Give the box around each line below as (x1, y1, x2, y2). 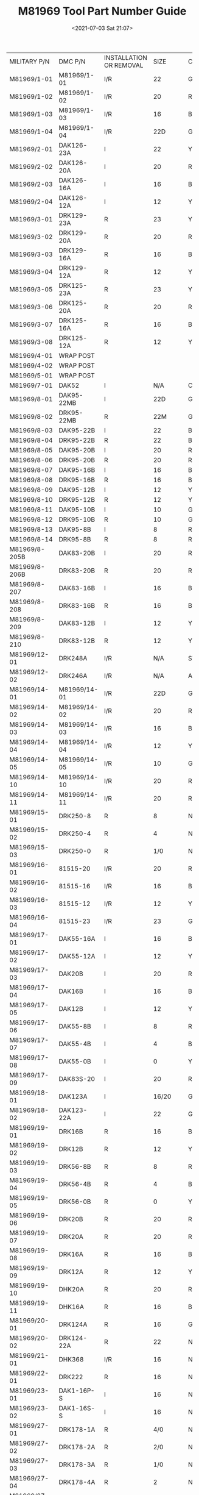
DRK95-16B (58, 476, 96, 484)
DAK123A (58, 1092, 88, 1101)
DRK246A (58, 671, 88, 680)
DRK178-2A (58, 1443, 96, 1451)
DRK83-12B (58, 636, 96, 644)
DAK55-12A (58, 952, 96, 960)
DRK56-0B (58, 1197, 91, 1205)
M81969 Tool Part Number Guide (18, 4, 187, 18)
